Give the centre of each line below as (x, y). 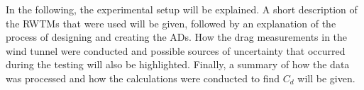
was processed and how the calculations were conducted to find (143, 78)
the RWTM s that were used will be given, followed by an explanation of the (171, 23)
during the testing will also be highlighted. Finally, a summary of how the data (178, 64)
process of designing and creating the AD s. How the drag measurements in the (177, 37)
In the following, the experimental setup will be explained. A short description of (182, 9)
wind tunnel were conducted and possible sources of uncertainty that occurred (176, 50)
